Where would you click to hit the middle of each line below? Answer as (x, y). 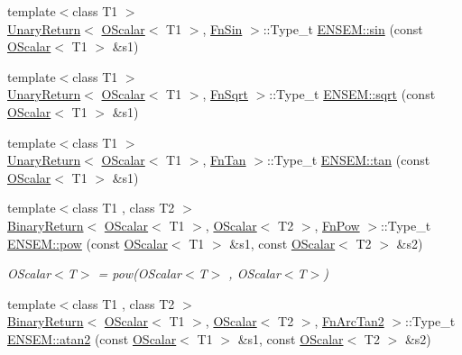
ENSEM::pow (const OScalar (88, 243)
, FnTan (224, 160)
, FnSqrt (225, 94)
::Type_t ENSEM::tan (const (348, 160)
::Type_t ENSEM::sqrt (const (352, 94)
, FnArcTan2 (349, 321)
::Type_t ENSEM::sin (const (343, 28)
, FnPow (337, 225)
